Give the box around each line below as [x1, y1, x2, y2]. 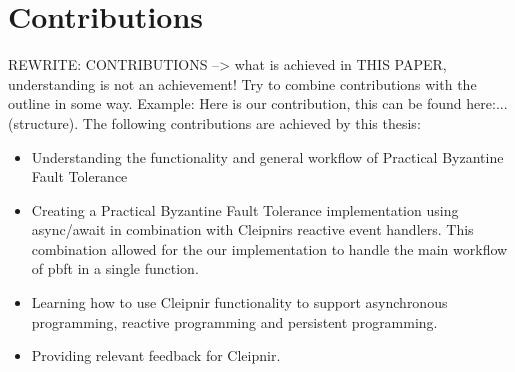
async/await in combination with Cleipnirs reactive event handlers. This [31, 219, 474, 240]
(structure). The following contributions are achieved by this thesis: [8, 112, 421, 133]
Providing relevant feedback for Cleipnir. [31, 345, 281, 366]
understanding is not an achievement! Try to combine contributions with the [8, 73, 477, 94]
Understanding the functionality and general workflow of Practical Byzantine [31, 146, 504, 167]
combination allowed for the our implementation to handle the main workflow [31, 238, 508, 259]
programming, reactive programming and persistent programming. [31, 311, 438, 332]
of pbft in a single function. [31, 258, 199, 279]
